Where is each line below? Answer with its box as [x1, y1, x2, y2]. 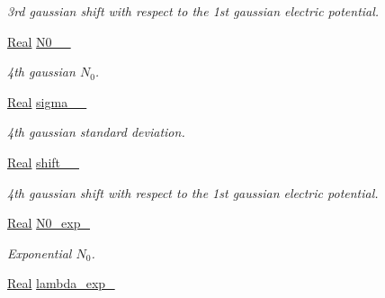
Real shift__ [7, 152, 80, 171]
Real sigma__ [7, 92, 87, 111]
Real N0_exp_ [7, 213, 90, 232]
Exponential [7, 243, 72, 262]
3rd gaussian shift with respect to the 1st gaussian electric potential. [7, 2, 380, 20]
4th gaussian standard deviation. [7, 122, 185, 141]
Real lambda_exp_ [7, 274, 115, 293]
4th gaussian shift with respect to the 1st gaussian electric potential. [7, 183, 379, 202]
